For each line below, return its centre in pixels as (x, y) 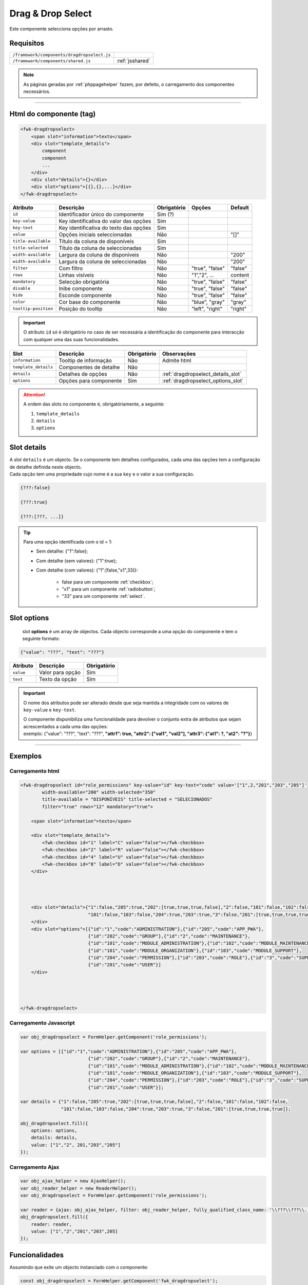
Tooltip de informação (85, 360)
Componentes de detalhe (89, 367)
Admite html (177, 360)
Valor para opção (60, 672)
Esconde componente (85, 295)
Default (239, 207)
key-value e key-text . (50, 710)
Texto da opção (58, 680)
